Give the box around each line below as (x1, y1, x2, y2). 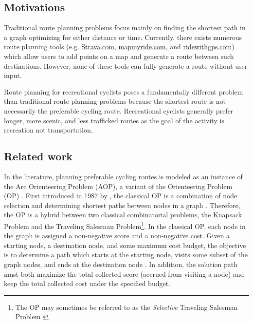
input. (4, 70, 22, 80)
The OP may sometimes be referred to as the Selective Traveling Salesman (15, 302, 237, 312)
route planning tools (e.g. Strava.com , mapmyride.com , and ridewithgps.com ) (4, 41, 235, 52)
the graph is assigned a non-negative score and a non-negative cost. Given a (4, 230, 230, 241)
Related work (4, 149, 73, 164)
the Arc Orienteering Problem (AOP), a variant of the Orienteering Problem (4, 181, 233, 191)
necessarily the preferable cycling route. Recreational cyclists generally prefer (4, 105, 234, 115)
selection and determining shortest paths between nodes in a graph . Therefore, (4, 200, 240, 210)
